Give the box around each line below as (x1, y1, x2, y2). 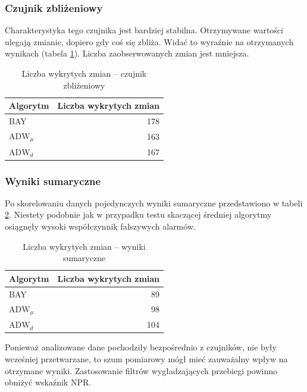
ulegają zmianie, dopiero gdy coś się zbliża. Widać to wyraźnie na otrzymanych (5, 35, 294, 48)
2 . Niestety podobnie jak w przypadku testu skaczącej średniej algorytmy (5, 208, 272, 221)
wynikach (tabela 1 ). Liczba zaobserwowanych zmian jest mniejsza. (5, 47, 249, 59)
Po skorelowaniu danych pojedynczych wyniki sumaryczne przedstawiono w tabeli (5, 196, 303, 209)
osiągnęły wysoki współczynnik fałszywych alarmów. (5, 220, 196, 233)
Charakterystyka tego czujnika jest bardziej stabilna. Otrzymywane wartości (5, 24, 283, 36)
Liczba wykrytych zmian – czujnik (21, 67, 147, 79)
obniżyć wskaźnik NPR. (5, 376, 92, 388)
